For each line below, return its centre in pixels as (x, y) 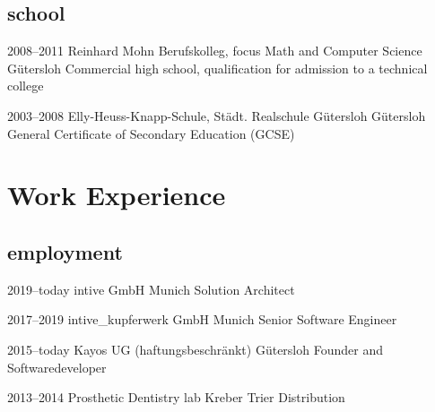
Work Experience (117, 195)
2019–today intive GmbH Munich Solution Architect (151, 289)
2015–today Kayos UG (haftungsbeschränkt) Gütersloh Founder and (195, 349)
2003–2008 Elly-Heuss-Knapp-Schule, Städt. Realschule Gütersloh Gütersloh (217, 115)
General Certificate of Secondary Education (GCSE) (151, 133)
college (26, 86)
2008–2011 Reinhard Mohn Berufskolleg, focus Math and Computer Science (215, 51)
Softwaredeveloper (57, 367)
